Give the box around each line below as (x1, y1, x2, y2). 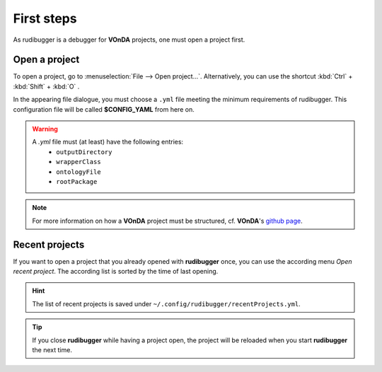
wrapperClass (56, 158, 102, 166)
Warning (32, 124, 58, 134)
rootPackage (56, 178, 98, 185)
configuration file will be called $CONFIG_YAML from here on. (13, 105, 195, 113)
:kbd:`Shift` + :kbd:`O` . (13, 82, 80, 91)
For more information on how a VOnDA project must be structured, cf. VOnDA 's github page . (32, 216, 303, 225)
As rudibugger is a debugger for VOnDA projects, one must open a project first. (13, 35, 245, 44)
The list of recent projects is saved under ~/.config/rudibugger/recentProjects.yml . (32, 299, 301, 308)
